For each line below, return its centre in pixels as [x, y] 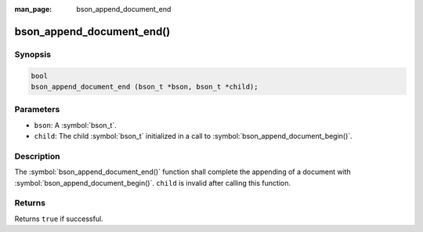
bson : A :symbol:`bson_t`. [75, 125]
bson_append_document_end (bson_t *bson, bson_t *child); [145, 87]
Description [37, 156]
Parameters [37, 110]
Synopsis [33, 54]
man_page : [33, 9]
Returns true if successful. [59, 219]
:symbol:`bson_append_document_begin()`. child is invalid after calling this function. [153, 183]
